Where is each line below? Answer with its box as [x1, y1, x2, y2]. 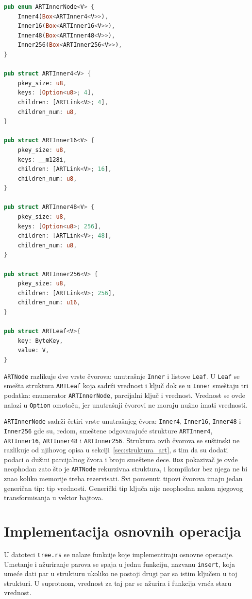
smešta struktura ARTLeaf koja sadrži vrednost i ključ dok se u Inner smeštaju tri [4, 380, 249, 391]
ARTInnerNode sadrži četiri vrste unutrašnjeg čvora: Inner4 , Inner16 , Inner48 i [4, 416, 241, 426]
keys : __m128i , [17, 156, 67, 163]
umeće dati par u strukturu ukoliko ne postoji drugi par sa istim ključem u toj [4, 568, 237, 579]
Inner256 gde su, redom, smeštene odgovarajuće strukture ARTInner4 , [4, 425, 213, 435]
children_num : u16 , [17, 299, 81, 306]
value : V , [17, 347, 50, 354]
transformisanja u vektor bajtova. [4, 492, 103, 503]
